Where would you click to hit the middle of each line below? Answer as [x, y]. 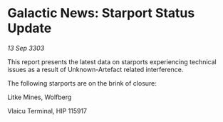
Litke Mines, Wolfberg [40, 97]
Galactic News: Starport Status [101, 13]
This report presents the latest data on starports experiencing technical [112, 61]
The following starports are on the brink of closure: [82, 83]
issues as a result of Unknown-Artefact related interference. [95, 69]
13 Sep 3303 [26, 48]
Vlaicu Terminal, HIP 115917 [47, 111]
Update [30, 28]
